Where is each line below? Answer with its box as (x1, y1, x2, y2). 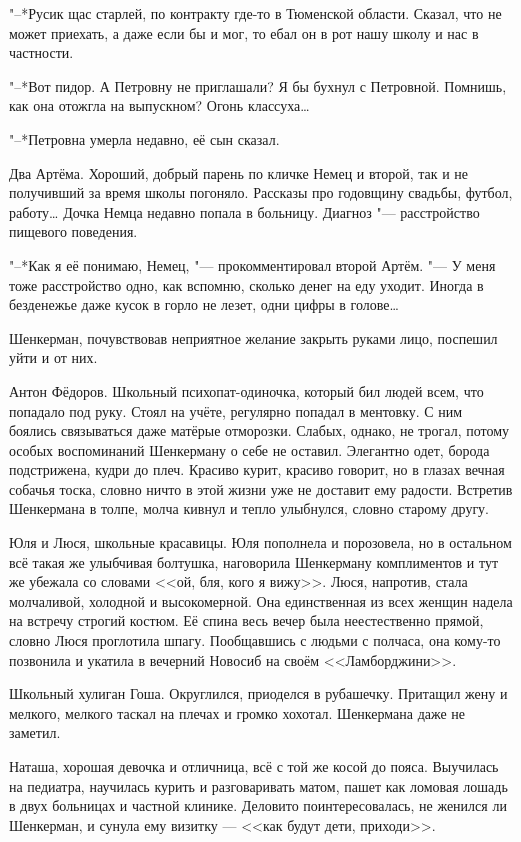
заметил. (9, 722, 61, 743)
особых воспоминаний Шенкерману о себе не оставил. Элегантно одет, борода (9, 439, 490, 460)
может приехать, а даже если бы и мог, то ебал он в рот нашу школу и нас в (9, 22, 479, 43)
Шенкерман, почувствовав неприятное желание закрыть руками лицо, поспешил (9, 327, 498, 348)
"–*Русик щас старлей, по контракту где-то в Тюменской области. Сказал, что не (9, 3, 502, 23)
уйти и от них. (9, 347, 98, 368)
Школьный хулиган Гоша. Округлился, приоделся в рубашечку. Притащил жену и (9, 683, 508, 704)
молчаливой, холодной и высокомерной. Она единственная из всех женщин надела (9, 590, 513, 611)
